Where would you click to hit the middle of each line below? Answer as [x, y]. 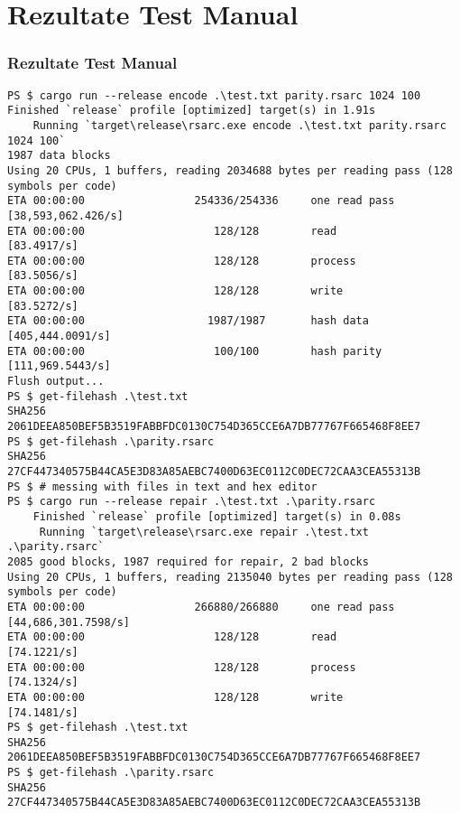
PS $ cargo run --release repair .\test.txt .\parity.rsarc [192, 502]
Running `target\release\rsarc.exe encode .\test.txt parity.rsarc [239, 125]
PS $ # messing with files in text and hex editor [162, 486]
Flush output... [56, 382]
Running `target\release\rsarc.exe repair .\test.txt [204, 532]
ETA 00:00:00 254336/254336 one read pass [201, 201]
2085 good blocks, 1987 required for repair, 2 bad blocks [188, 561]
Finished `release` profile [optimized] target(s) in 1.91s [192, 111]
